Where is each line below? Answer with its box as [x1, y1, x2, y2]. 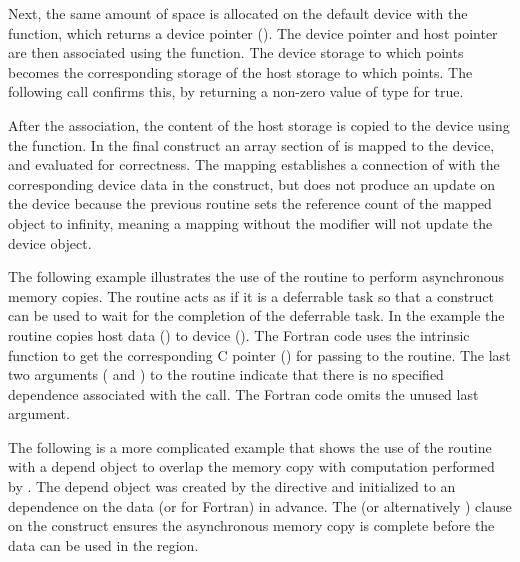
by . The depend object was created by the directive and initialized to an [8, 476, 456, 497]
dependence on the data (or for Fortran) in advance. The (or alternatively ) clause [8, 495, 512, 516]
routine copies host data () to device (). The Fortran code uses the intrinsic [8, 324, 470, 345]
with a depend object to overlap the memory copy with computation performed [8, 456, 495, 477]
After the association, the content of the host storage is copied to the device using [8, 114, 510, 135]
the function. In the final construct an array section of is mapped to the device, [8, 134, 495, 155]
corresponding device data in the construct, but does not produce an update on [8, 173, 495, 194]
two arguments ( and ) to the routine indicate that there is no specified [8, 364, 444, 385]
